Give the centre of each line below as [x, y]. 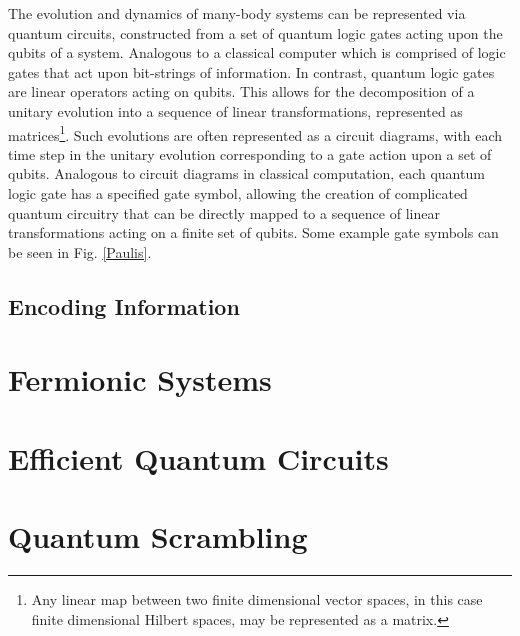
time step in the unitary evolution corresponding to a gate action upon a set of [250, 153]
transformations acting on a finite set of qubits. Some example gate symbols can [253, 232]
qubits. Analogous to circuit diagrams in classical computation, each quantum [246, 173]
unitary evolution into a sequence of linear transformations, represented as [235, 110]
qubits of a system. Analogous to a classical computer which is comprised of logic [257, 52]
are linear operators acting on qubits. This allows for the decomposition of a [241, 91]
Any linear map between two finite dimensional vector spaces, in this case [257, 599]
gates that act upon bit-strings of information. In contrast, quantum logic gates [251, 71]
